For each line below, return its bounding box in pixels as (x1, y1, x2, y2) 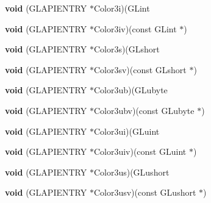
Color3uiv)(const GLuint (93, 145, 187, 158)
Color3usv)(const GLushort (93, 186, 196, 199)
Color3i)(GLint (93, 2, 150, 14)
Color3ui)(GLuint (93, 124, 160, 137)
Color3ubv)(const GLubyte (93, 104, 195, 116)
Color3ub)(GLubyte (93, 84, 168, 96)
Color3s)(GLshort (93, 43, 160, 55)
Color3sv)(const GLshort (93, 63, 187, 76)
